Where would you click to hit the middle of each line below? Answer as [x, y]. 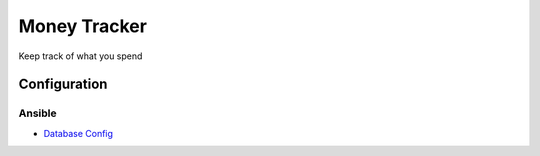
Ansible [37, 113]
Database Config [78, 133]
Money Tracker [82, 26]
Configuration [63, 84]
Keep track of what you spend [80, 56]
